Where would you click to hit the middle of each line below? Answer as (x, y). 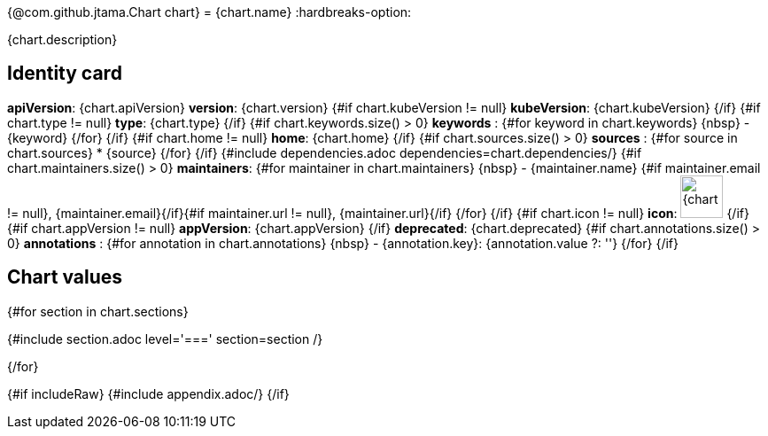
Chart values (65, 277)
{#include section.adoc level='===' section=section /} (165, 339)
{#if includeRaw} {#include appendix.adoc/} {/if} (148, 393)
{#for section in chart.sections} (98, 311)
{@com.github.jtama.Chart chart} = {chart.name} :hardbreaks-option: (209, 12)
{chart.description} (62, 39)
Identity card (65, 74)
